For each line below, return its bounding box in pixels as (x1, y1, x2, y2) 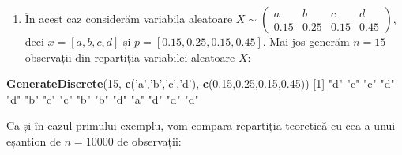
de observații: (117, 132, 182, 149)
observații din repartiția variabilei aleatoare (24, 48, 235, 65)
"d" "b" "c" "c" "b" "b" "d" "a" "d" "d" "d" (6, 90, 199, 107)
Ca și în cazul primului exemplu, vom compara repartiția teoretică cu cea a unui (6, 117, 396, 134)
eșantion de (6, 132, 61, 149)
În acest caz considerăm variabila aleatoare (24, 10, 233, 26)
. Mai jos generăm (262, 33, 350, 49)
